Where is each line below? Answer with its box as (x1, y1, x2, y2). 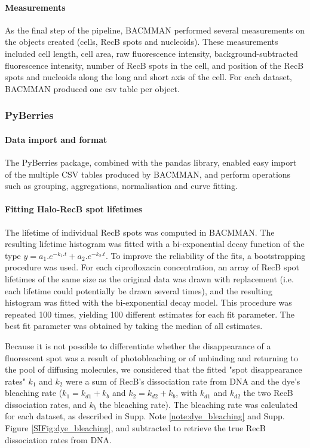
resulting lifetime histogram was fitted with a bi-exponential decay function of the (5, 237, 305, 250)
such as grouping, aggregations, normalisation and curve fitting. (5, 179, 238, 192)
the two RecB (243, 386, 293, 399)
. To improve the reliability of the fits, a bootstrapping (105, 249, 306, 261)
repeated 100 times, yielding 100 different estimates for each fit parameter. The (5, 307, 294, 320)
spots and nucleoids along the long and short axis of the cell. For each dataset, (5, 71, 293, 83)
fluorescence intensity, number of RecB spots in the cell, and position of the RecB (5, 59, 304, 71)
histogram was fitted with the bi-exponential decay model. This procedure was (5, 296, 292, 309)
